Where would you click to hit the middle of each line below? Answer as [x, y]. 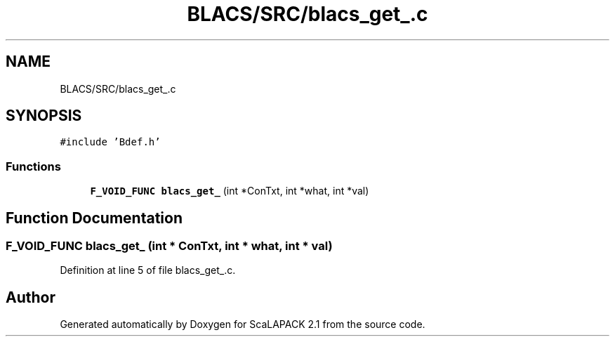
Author [31, 297]
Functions [33, 166]
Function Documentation [94, 218]
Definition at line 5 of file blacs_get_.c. [148, 270]
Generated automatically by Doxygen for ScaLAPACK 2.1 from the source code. [243, 324]
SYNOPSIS [44, 116]
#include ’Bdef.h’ [110, 142]
